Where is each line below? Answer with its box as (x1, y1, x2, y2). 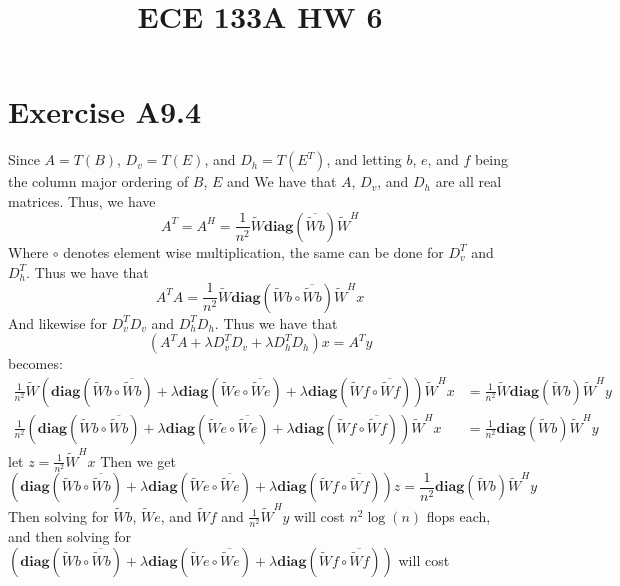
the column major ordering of (8, 171, 189, 192)
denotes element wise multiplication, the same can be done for (63, 241, 444, 262)
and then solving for (8, 526, 132, 547)
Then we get (100, 450, 176, 471)
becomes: (8, 353, 63, 374)
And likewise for (8, 312, 107, 333)
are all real (435, 171, 502, 192)
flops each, (426, 505, 491, 526)
